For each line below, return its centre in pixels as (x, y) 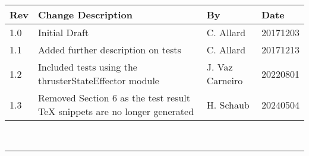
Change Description (85, 15)
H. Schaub (228, 104)
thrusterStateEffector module (98, 80)
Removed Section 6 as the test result (114, 98)
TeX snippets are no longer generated (116, 111)
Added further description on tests (109, 50)
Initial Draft (63, 32)
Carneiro (225, 80)
